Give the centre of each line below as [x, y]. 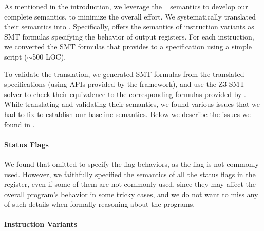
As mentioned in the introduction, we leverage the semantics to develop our [126, 6]
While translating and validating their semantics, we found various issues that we [132, 104]
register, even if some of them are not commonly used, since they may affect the [130, 184]
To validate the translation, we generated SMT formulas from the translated [124, 74]
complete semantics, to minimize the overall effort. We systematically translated [130, 16]
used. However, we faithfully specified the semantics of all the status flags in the [130, 174]
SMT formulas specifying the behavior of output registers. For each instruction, [129, 36]
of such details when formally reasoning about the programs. [100, 204]
